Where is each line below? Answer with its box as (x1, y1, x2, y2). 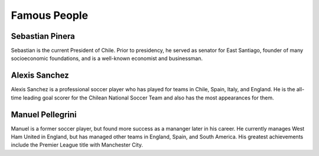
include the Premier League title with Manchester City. (11, 141, 144, 148)
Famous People (11, 9, 89, 22)
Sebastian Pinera (11, 31, 75, 41)
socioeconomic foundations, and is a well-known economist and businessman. (11, 55, 203, 62)
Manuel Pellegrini (11, 109, 77, 120)
